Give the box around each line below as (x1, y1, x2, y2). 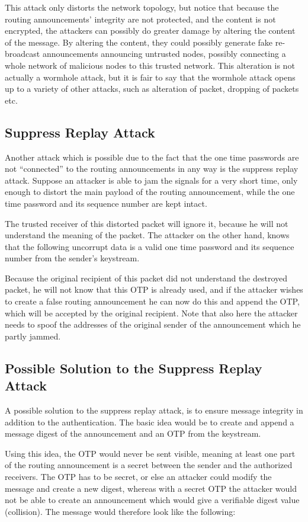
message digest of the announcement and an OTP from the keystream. (5, 427, 261, 440)
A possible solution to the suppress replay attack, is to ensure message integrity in (5, 404, 303, 417)
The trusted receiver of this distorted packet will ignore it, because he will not (5, 217, 288, 229)
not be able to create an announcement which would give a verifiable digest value (5, 494, 300, 506)
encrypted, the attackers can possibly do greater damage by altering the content (5, 24, 296, 37)
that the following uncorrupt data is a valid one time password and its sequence (5, 240, 294, 252)
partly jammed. (5, 329, 61, 342)
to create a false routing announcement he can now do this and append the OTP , (5, 295, 300, 308)
